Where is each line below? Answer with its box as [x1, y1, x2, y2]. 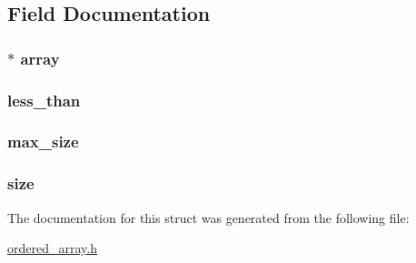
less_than [7, 88, 81, 111]
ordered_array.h [7, 238, 97, 258]
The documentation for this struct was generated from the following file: [7, 207, 410, 227]
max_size [7, 130, 79, 153]
